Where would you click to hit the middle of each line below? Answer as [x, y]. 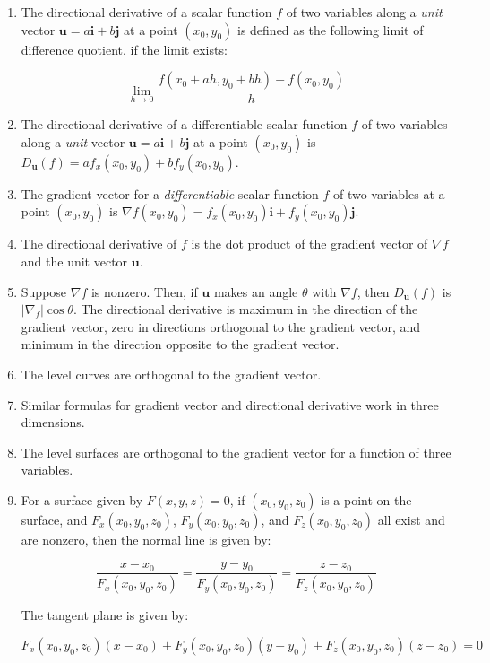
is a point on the [366, 499]
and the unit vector [74, 261]
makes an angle [256, 291]
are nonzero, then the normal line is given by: [146, 539]
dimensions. [53, 422]
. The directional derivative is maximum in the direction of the [245, 309]
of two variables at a [389, 193]
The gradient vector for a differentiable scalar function [170, 193]
